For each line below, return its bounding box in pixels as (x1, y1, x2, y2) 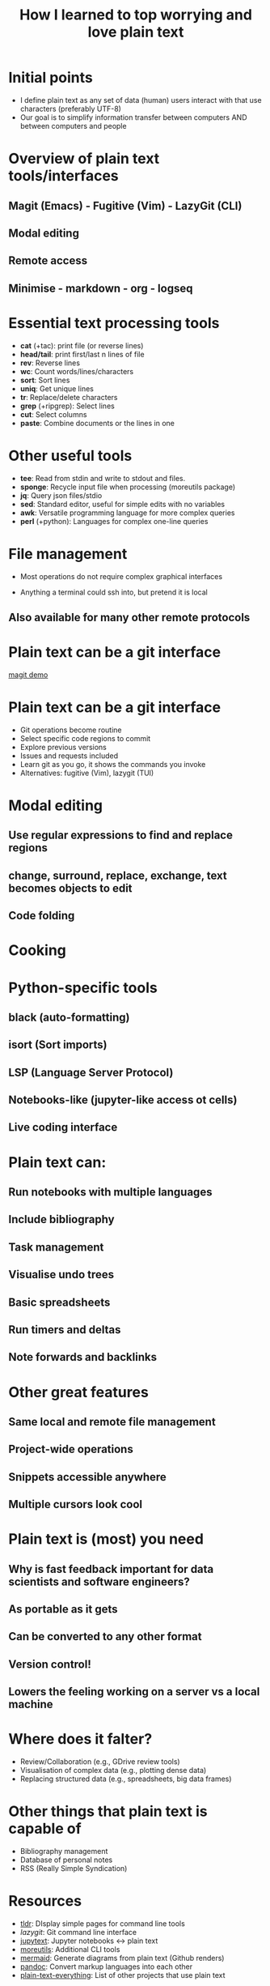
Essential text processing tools (8, 313, 220, 332)
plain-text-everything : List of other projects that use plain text (19, 1971, 226, 1980)
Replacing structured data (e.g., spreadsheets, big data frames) (19, 1774, 232, 1784)
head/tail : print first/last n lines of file (19, 349, 145, 359)
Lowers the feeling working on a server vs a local (8, 1685, 260, 1698)
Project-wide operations (8, 1443, 133, 1456)
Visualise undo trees (8, 1268, 115, 1281)
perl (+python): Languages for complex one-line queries (19, 516, 209, 526)
